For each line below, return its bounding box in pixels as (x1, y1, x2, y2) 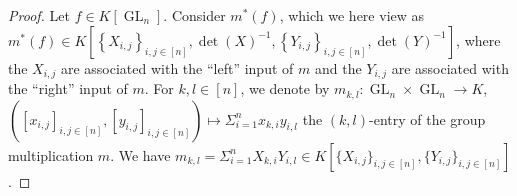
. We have (110, 144, 171, 165)
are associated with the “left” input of (60, 57, 294, 78)
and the (314, 57, 362, 78)
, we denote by (240, 78, 330, 99)
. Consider (163, 5, 226, 25)
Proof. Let (8, 5, 70, 25)
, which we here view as (279, 5, 425, 25)
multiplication (8, 144, 94, 165)
